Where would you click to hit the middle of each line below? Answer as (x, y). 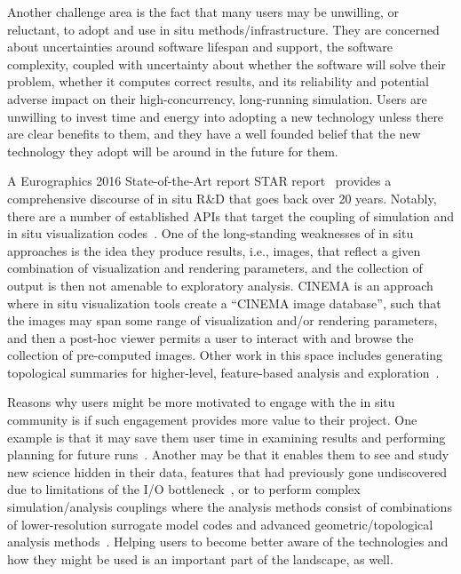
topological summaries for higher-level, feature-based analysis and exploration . (223, 372)
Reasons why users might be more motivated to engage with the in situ (201, 402)
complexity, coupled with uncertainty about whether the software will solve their (227, 64)
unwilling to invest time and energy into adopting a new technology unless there (226, 116)
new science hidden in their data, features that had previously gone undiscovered (227, 471)
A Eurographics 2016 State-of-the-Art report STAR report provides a (199, 181)
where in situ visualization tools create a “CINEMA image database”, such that (224, 303)
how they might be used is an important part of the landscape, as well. (200, 558)
